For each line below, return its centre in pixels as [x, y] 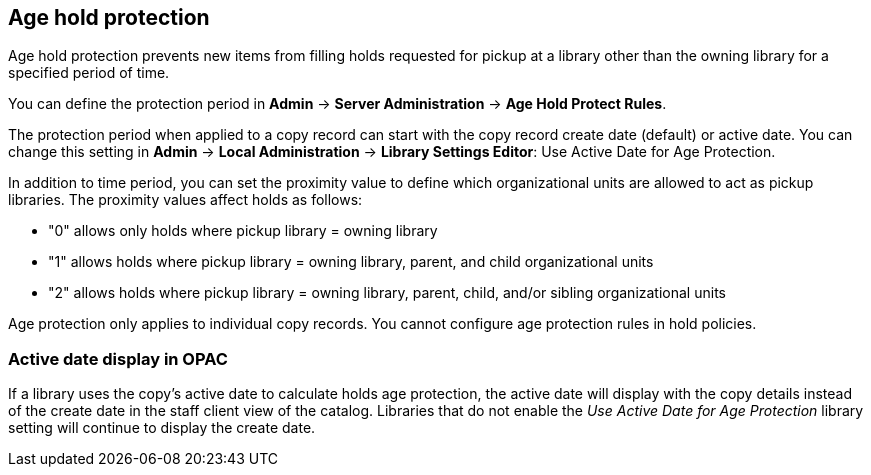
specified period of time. [89, 73]
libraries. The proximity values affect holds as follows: [185, 200]
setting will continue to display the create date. [162, 428]
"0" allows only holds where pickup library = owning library [243, 231]
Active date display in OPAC [118, 358]
